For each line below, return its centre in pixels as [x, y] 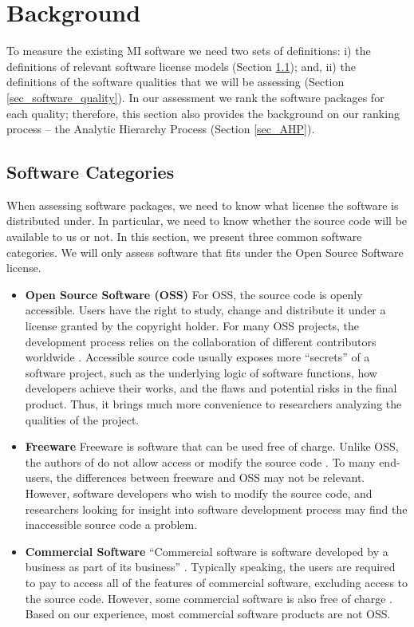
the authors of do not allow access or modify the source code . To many [200, 461]
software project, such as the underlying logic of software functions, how [201, 372]
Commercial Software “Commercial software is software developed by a [207, 551]
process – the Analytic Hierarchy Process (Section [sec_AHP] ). [161, 129]
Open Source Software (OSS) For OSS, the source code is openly [194, 294]
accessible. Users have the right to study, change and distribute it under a [205, 310]
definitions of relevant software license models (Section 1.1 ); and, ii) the [181, 66]
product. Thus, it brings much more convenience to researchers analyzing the [213, 404]
